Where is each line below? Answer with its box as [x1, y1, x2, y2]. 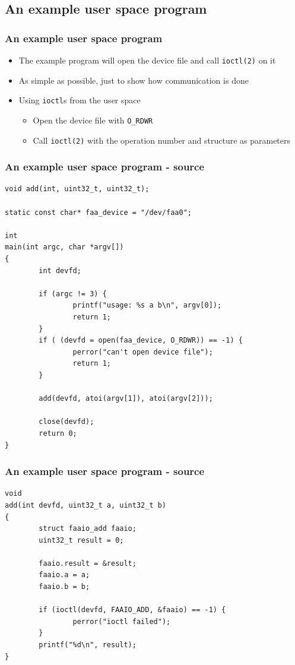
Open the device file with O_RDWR [33, 113, 153, 126]
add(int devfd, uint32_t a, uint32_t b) [5, 501, 167, 509]
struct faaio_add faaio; [39, 524, 137, 533]
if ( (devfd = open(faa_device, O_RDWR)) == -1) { [39, 336, 243, 345]
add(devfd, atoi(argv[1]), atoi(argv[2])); [39, 394, 213, 403]
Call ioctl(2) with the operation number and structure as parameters [33, 134, 291, 146]
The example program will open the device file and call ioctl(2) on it [18, 54, 276, 66]
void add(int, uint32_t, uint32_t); [5, 185, 150, 194]
